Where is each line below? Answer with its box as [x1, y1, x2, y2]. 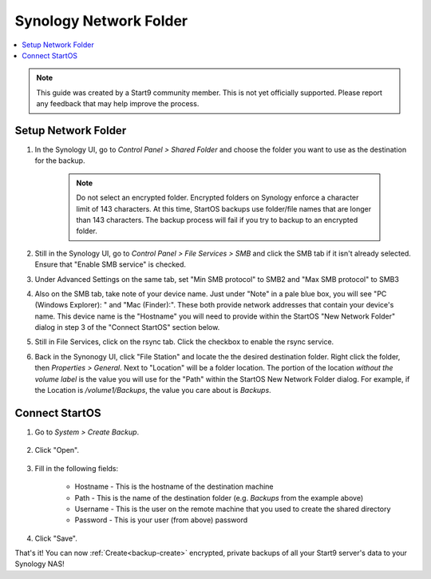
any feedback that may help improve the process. [36, 99, 200, 109]
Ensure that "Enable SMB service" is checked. [34, 260, 187, 269]
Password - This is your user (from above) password [74, 515, 248, 525]
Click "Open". [34, 446, 80, 455]
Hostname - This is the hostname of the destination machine [74, 482, 274, 491]
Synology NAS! [14, 559, 65, 569]
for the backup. [34, 156, 85, 165]
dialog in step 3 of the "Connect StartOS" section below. [34, 323, 220, 332]
